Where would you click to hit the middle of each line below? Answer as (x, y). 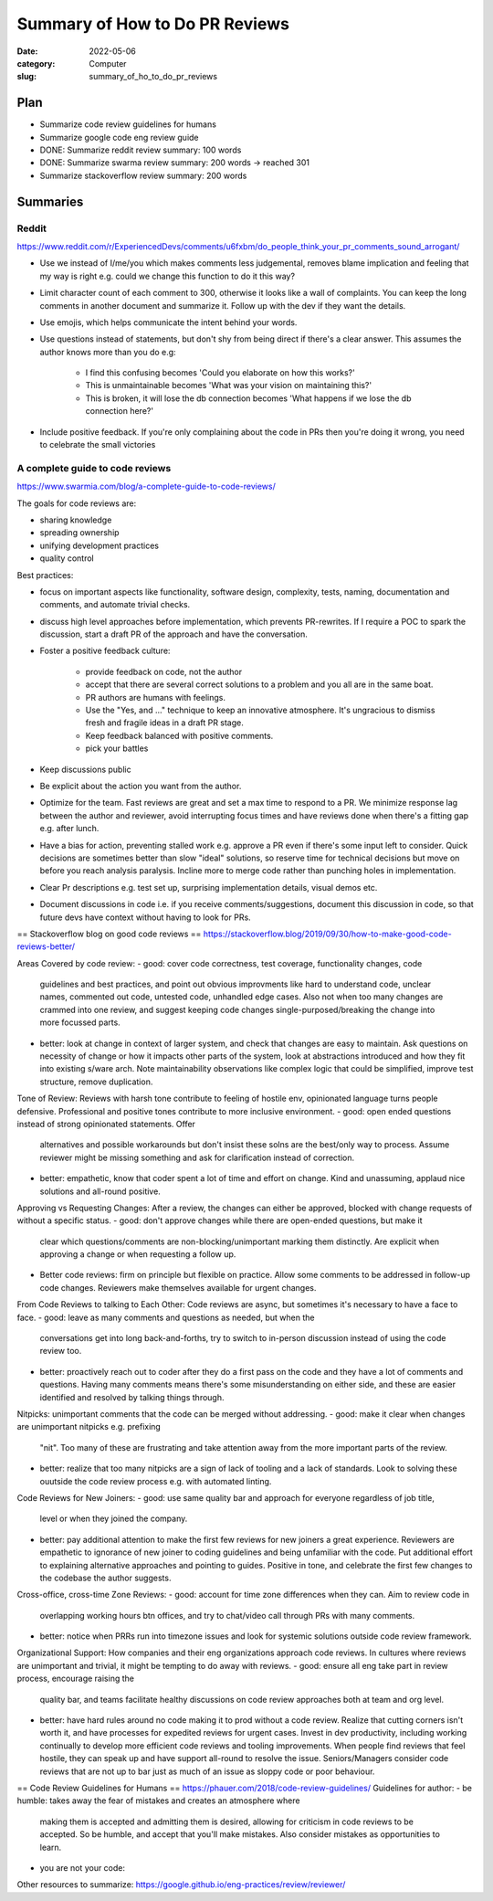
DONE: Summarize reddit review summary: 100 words (141, 150)
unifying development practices (100, 545)
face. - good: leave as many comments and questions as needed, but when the (166, 1317)
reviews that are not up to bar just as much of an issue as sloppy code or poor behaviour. (207, 1771)
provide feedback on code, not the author (164, 671)
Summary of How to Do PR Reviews (153, 24)
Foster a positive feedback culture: (105, 651)
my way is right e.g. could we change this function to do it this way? (168, 276)
